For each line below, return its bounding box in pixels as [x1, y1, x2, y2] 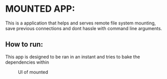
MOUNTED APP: [5, 3, 75, 15]
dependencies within [5, 59, 49, 65]
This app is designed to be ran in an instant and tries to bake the [5, 54, 140, 60]
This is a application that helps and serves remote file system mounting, [5, 20, 156, 26]
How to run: [5, 40, 43, 49]
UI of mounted [18, 69, 48, 75]
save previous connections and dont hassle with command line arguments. [5, 25, 162, 31]
